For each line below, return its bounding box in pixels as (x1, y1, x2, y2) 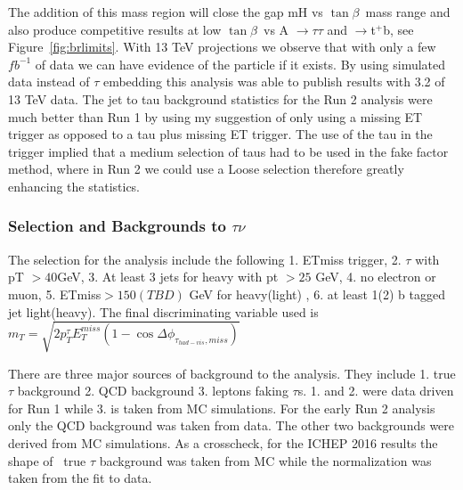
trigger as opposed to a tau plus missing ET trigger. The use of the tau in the (8, 125, 433, 143)
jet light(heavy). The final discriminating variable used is (8, 302, 319, 321)
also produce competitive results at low (8, 20, 222, 38)
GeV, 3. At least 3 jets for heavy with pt (57, 267, 279, 286)
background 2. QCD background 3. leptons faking (17, 381, 288, 400)
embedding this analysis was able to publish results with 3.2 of (102, 72, 445, 91)
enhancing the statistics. (8, 176, 141, 195)
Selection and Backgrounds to (8, 215, 226, 237)
